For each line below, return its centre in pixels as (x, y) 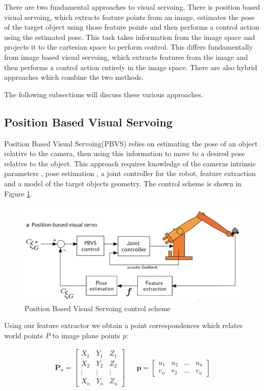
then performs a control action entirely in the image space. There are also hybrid (131, 67)
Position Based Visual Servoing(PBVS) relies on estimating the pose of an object (131, 143)
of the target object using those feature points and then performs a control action (132, 27)
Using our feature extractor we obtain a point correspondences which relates (124, 325)
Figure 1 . (18, 193)
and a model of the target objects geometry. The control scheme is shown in (123, 183)
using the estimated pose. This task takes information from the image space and (130, 37)
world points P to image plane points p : (66, 335)
